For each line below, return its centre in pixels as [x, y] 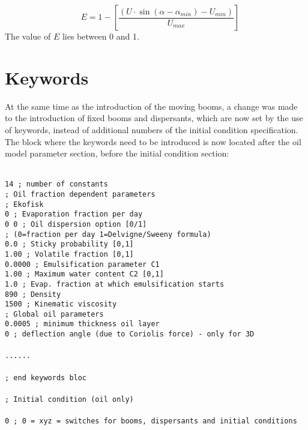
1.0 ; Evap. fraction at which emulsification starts [115, 284]
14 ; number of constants [56, 184]
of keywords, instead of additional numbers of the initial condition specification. [152, 129]
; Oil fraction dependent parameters [80, 194]
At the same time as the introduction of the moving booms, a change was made [151, 106]
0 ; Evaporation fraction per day [74, 214]
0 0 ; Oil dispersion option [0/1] [76, 224]
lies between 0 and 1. [101, 36]
